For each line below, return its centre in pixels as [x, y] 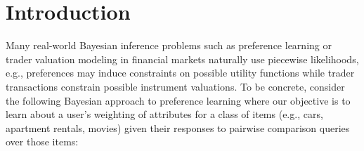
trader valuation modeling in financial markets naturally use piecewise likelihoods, [182, 59]
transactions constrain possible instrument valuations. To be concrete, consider [175, 86]
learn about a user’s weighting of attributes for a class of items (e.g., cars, [164, 114]
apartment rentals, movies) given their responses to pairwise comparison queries [178, 127]
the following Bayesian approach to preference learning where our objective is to [178, 100]
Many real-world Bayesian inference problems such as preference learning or [169, 45]
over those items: [42, 142]
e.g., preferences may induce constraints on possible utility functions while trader [180, 73]
